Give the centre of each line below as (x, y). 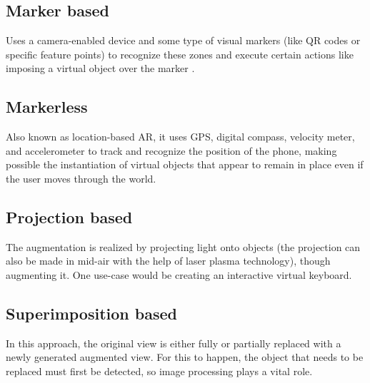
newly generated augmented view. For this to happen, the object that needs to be (185, 357)
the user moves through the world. (81, 178)
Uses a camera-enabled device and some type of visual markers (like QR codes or (183, 40)
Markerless (47, 107)
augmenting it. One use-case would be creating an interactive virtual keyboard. (179, 274)
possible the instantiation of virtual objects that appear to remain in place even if (185, 164)
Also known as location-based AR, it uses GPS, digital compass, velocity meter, (180, 137)
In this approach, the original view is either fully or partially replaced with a (174, 343)
